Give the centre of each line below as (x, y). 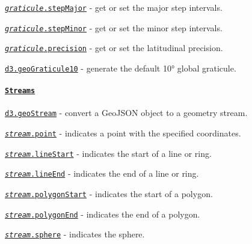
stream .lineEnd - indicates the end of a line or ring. (102, 173)
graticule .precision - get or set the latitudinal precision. (114, 48)
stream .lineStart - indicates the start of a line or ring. (108, 153)
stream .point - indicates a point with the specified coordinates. (123, 133)
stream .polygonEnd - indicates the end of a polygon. (103, 214)
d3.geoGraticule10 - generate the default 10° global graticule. (121, 68)
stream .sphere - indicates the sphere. (75, 234)
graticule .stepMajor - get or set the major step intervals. (114, 7)
